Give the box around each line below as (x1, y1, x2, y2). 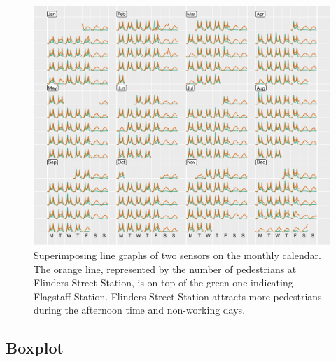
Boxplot (6, 337, 64, 358)
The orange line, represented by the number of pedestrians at (34, 261, 297, 276)
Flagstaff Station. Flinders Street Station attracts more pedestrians (34, 288, 322, 303)
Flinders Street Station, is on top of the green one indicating (34, 275, 293, 290)
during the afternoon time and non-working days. (34, 302, 246, 317)
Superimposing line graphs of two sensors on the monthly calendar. (34, 248, 321, 263)
